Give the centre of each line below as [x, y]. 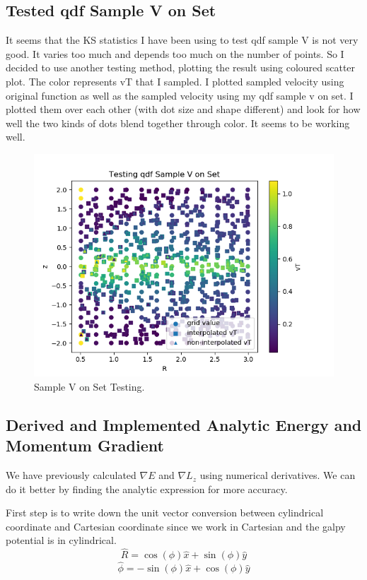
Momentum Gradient [85, 445]
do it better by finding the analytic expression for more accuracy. [147, 489]
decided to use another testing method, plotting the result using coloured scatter [181, 67]
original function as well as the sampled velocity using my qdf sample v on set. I [180, 95]
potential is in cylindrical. [61, 540]
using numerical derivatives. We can [278, 475]
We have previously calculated [71, 475]
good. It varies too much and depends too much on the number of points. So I [175, 53]
